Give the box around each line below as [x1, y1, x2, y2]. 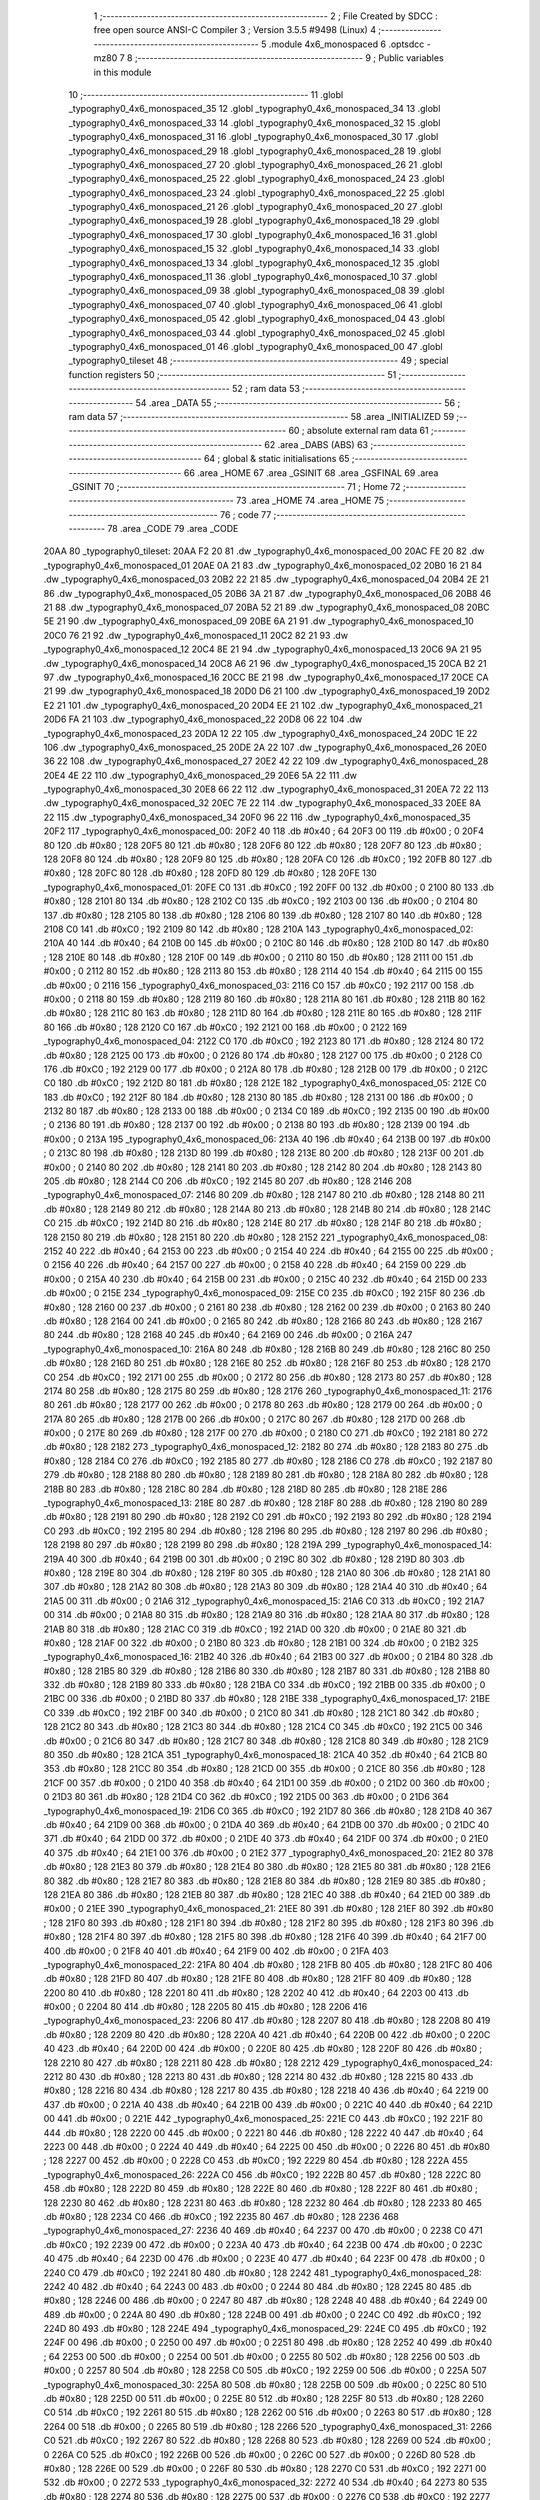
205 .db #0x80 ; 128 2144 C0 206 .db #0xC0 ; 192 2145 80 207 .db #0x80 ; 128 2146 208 [43, 1175, 412, 1187]
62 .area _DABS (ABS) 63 [264, 438, 369, 450]
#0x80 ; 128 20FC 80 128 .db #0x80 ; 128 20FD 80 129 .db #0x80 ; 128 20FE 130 [43, 867, 377, 879]
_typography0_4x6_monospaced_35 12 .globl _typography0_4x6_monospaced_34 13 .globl [68, 103, 441, 115]
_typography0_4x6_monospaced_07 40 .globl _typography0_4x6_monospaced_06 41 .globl [68, 298, 443, 310]
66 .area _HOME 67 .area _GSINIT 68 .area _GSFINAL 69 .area [183, 466, 439, 479]
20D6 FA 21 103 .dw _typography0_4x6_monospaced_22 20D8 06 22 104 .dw [43, 713, 363, 725]
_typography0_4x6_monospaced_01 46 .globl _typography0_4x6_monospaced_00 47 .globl [68, 340, 444, 352]
